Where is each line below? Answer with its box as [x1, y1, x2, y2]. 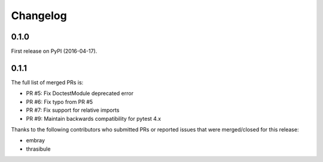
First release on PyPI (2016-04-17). [11, 48, 97, 55]
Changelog [11, 9, 67, 22]
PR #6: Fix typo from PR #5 [26, 98, 93, 105]
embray [26, 137, 45, 144]
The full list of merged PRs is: [11, 78, 84, 86]
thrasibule [26, 145, 51, 152]
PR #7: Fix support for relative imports [26, 106, 120, 114]
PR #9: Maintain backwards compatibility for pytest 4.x [26, 115, 161, 122]
